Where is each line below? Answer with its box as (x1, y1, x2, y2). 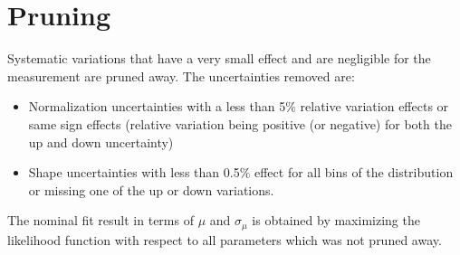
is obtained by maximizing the (252, 211, 420, 230)
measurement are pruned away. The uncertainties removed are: (7, 66, 355, 85)
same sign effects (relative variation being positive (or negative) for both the (28, 114, 452, 133)
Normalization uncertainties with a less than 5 (28, 97, 286, 116)
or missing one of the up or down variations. (28, 180, 274, 199)
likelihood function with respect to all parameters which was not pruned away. (7, 230, 442, 249)
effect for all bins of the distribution (254, 163, 454, 182)
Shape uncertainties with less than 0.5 (28, 163, 240, 182)
